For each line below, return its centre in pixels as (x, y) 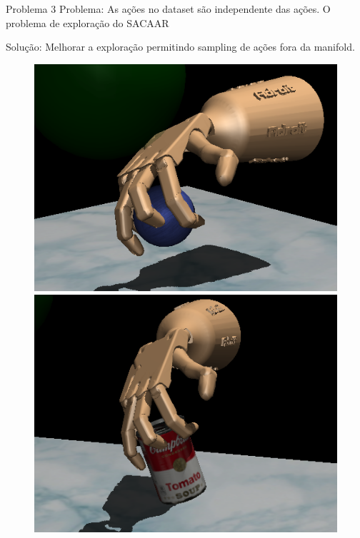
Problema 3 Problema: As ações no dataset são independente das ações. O (168, 9)
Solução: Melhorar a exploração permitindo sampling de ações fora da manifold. (180, 47)
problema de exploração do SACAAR (87, 22)
